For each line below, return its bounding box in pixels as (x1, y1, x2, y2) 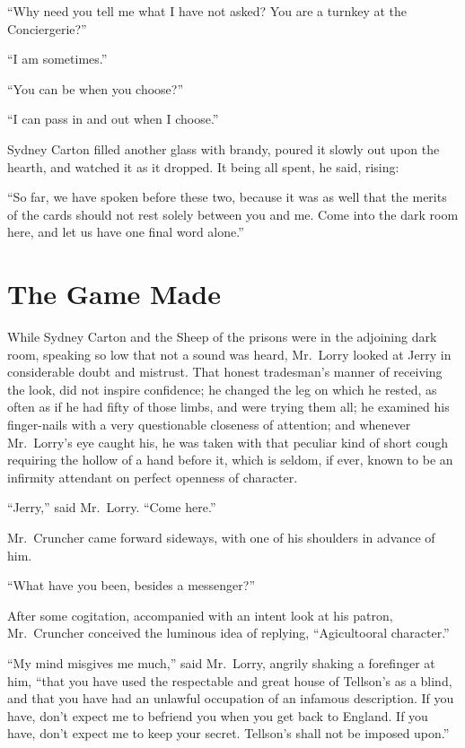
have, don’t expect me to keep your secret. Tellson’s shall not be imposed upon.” (7, 724, 450, 743)
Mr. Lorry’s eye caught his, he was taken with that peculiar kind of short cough (7, 432, 449, 451)
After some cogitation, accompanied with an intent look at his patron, (7, 605, 393, 624)
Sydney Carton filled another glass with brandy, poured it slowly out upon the (7, 139, 440, 158)
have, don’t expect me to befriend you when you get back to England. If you (7, 706, 428, 725)
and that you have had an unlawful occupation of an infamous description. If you (7, 689, 454, 708)
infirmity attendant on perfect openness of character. (7, 467, 298, 486)
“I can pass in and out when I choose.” (7, 109, 219, 128)
